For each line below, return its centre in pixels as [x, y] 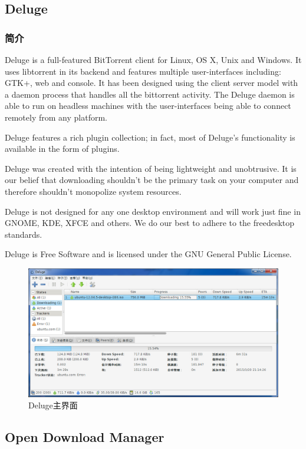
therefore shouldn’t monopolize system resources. [93, 191]
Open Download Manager [85, 437]
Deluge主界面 [53, 405]
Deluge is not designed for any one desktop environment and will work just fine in [153, 211]
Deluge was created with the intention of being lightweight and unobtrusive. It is [151, 168]
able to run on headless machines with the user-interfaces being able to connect [148, 106]
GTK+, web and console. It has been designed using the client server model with [152, 83]
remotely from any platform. [56, 117]
